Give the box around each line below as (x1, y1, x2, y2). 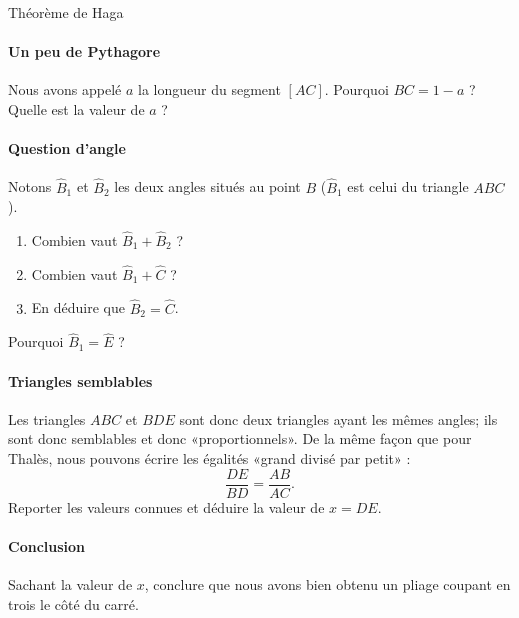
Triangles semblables (8, 370, 153, 391)
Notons (8, 176, 52, 197)
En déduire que (31, 297, 125, 318)
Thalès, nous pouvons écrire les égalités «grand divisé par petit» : (8, 448, 411, 469)
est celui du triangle (347, 176, 469, 197)
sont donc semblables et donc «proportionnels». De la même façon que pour (8, 428, 472, 449)
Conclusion (8, 535, 86, 556)
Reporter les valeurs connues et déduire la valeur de (8, 496, 325, 517)
